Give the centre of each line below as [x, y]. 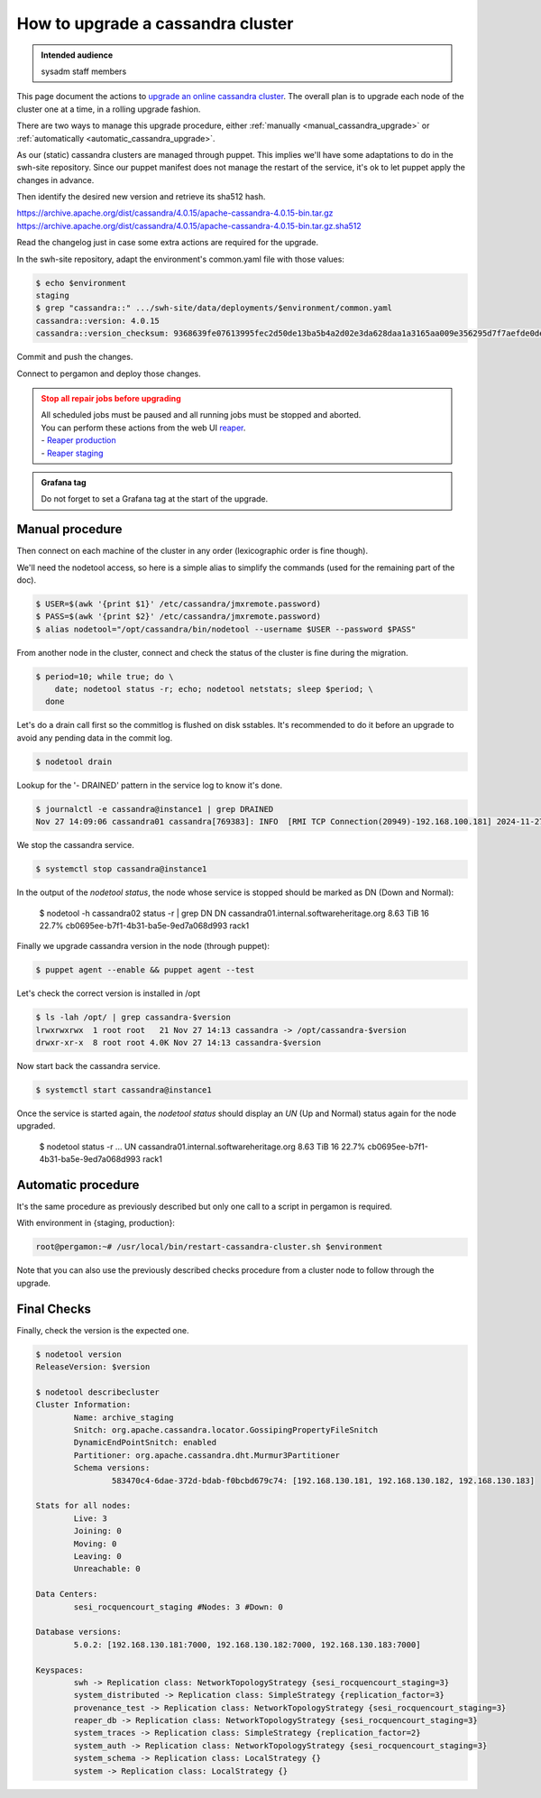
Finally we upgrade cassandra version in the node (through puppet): [143, 946]
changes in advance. [55, 180]
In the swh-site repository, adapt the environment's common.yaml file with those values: [180, 259]
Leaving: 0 [97, 1556]
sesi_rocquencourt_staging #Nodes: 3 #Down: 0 [178, 1607]
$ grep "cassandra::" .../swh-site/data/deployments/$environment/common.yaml [214, 308]
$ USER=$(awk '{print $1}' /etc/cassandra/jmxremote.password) [179, 604]
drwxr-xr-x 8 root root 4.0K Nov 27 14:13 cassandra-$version [179, 1043]
